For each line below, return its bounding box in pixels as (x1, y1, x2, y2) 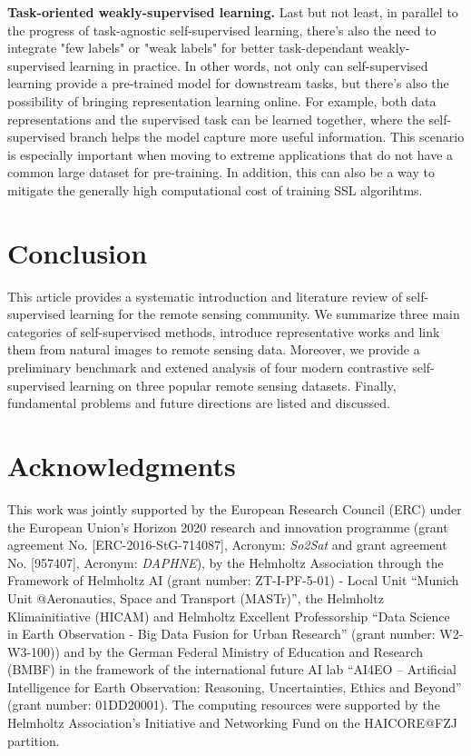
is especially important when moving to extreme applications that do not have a (7, 144, 454, 164)
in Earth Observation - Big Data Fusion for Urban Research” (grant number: (7, 624, 436, 643)
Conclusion (7, 234, 148, 271)
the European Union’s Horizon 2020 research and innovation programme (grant (7, 517, 448, 536)
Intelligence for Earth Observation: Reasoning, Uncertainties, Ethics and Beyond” (7, 677, 462, 696)
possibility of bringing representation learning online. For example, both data (7, 91, 437, 110)
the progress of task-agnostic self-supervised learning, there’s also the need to (7, 20, 437, 39)
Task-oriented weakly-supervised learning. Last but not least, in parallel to (7, 3, 458, 21)
